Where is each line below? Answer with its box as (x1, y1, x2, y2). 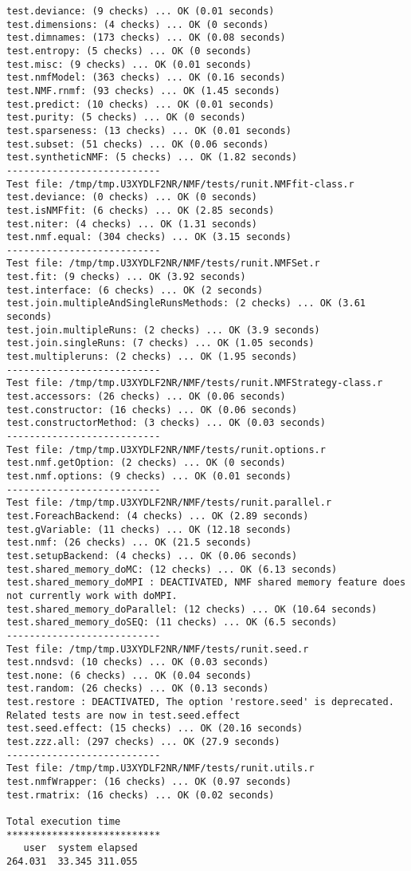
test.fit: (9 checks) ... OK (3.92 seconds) (6, 271, 246, 283)
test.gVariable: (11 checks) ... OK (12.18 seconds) (6, 523, 292, 535)
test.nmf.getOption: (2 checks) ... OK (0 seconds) (6, 457, 286, 469)
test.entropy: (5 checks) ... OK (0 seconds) (6, 45, 252, 57)
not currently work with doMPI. (6, 589, 178, 601)
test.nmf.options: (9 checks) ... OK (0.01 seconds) (6, 470, 292, 482)
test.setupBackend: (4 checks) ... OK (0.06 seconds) (6, 550, 298, 562)
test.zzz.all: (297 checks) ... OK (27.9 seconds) (6, 736, 280, 748)
